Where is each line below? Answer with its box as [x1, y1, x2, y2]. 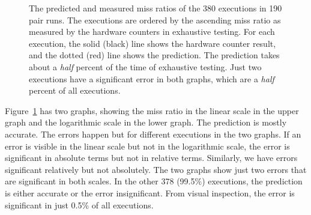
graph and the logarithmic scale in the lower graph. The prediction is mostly [5, 116, 287, 129]
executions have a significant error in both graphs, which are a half [29, 72, 274, 85]
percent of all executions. [29, 84, 121, 97]
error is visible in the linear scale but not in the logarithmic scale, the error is [5, 139, 290, 152]
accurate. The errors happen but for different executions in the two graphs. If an [5, 127, 301, 140]
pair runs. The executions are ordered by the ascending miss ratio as [29, 13, 281, 26]
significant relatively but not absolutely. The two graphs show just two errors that [5, 163, 307, 175]
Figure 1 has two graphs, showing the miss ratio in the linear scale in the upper [5, 104, 299, 117]
